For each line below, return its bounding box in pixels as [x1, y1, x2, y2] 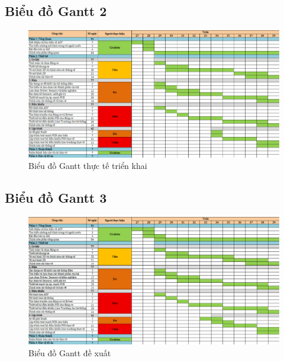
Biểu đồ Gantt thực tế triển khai [28, 159, 147, 172]
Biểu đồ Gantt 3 [5, 189, 107, 207]
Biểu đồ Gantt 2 [5, 2, 107, 20]
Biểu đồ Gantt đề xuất [28, 346, 111, 359]
